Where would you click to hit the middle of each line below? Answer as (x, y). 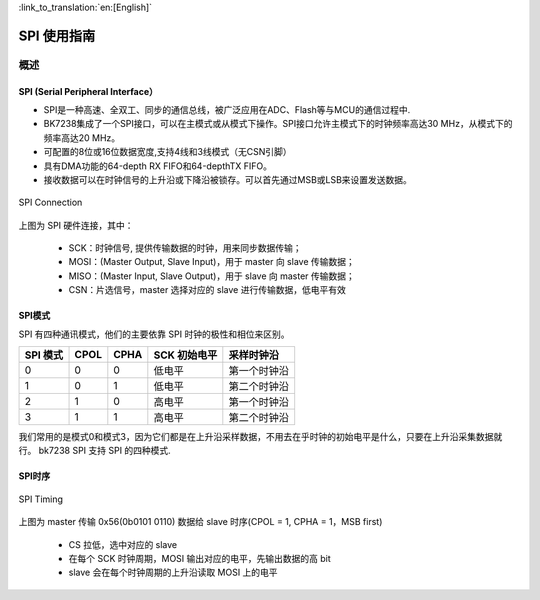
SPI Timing (41, 499)
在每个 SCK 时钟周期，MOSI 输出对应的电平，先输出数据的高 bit (200, 558)
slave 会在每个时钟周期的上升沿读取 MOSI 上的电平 (173, 572)
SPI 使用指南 (57, 35)
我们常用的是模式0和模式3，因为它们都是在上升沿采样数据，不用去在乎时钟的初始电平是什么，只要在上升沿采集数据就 (260, 437)
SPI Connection (50, 202)
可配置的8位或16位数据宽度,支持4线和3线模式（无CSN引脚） (167, 152)
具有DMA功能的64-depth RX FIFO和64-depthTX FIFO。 (158, 166)
